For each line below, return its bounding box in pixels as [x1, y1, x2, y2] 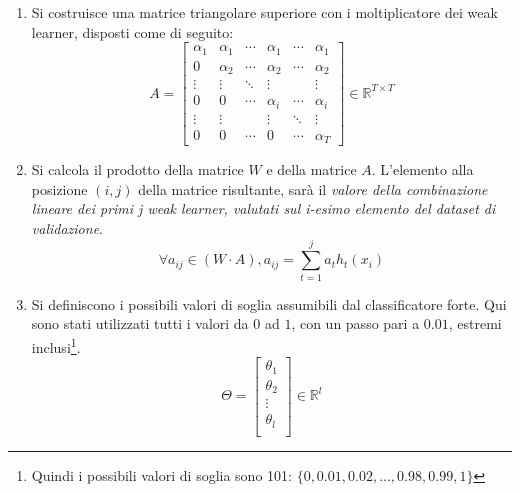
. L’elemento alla [371, 159, 474, 180]
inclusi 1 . [31, 333, 81, 357]
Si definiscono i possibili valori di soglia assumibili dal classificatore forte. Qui [31, 293, 507, 314]
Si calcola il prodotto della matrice [31, 159, 244, 180]
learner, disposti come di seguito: [31, 21, 234, 42]
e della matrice [266, 159, 357, 180]
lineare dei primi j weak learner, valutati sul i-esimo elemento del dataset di [31, 198, 496, 219]
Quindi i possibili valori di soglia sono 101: [31, 464, 292, 485]
